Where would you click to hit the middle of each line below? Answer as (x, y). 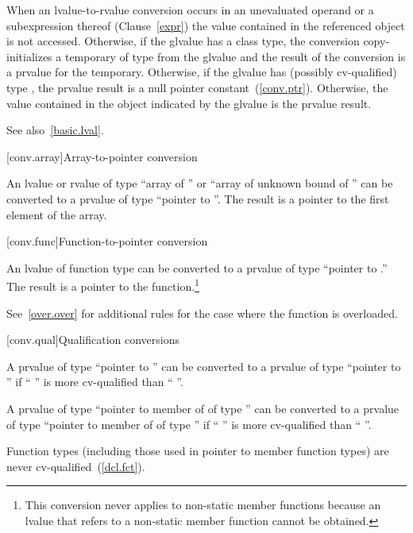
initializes (29, 56)
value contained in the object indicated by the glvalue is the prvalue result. (189, 103)
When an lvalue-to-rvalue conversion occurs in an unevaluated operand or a (190, 10)
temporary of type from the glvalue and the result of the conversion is (235, 56)
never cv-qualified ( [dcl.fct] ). (76, 466)
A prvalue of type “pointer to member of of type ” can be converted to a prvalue (203, 408)
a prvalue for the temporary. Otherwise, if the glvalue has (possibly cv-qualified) (202, 72)
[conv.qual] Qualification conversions (93, 340)
